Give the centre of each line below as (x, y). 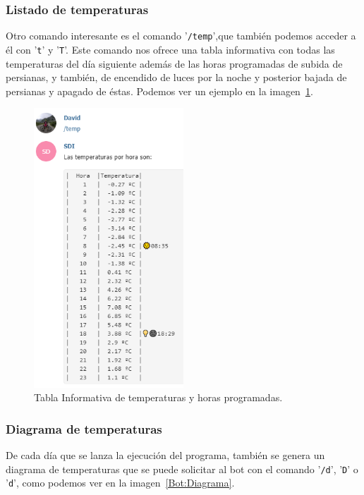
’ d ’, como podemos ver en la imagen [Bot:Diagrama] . (120, 483)
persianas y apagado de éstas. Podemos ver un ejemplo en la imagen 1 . (159, 91)
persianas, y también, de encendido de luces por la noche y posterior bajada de (176, 77)
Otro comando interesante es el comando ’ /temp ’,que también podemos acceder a (181, 36)
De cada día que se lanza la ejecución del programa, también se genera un (165, 455)
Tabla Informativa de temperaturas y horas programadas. (158, 397)
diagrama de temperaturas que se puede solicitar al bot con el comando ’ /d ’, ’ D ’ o (182, 469)
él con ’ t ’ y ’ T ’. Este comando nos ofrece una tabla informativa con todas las (170, 49)
